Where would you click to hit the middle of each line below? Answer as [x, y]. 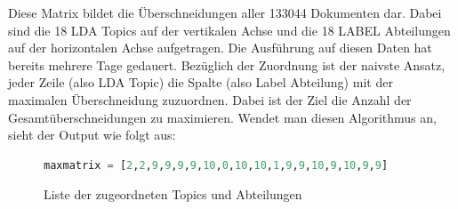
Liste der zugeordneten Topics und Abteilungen [173, 194]
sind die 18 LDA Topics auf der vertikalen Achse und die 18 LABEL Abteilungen [229, 30]
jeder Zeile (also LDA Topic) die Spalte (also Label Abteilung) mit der [201, 82]
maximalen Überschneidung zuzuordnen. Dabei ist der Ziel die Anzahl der [210, 99]
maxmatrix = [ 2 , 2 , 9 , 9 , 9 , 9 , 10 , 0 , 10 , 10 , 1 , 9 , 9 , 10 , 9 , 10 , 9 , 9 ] [216, 165]
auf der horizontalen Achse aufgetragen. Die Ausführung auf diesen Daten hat [220, 48]
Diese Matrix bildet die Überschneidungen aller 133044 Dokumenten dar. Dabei [225, 12]
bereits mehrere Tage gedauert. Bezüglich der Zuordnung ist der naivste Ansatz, [227, 64]
